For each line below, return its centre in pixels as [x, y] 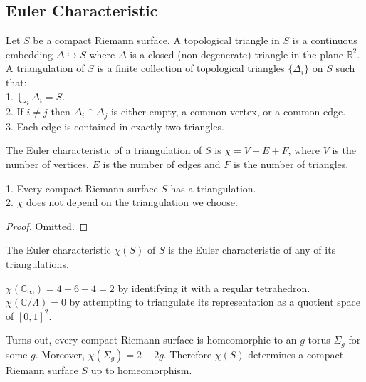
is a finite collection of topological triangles [191, 68]
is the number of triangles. [291, 164]
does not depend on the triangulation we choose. [132, 202]
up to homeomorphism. [141, 370]
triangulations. [37, 263]
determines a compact [296, 354]
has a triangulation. [213, 188]
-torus [317, 340]
